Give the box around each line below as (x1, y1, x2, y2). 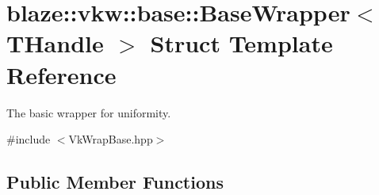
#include (6, 131, 51, 147)
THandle (6, 27, 104, 59)
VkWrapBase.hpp (68, 131, 153, 147)
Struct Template (150, 27, 333, 59)
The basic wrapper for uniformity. (6, 104, 171, 120)
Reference (6, 58, 117, 90)
